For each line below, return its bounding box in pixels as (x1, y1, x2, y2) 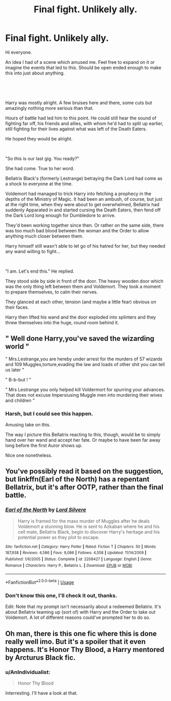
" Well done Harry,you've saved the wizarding (5, 334, 155, 343)
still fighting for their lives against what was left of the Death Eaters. (5, 126, 147, 132)
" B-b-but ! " (5, 376, 32, 382)
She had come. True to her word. (5, 165, 75, 172)
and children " (5, 397, 35, 403)
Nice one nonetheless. (5, 452, 52, 458)
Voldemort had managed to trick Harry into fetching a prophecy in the (5, 190, 152, 197)
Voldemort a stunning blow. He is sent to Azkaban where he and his (17, 523, 160, 529)
